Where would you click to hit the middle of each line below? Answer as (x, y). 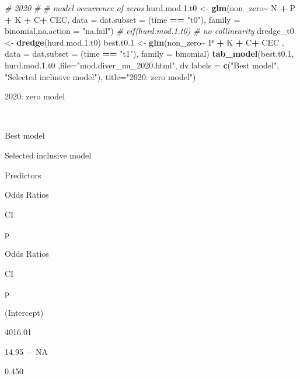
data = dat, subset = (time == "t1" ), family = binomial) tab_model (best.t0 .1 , (149, 54)
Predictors (23, 175)
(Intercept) (24, 312)
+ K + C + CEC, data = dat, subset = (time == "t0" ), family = (123, 19)
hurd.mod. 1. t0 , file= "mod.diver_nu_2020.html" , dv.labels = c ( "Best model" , (142, 65)
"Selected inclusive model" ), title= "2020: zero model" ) (100, 76)
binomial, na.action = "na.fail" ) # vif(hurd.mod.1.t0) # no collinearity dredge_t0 (149, 31)
